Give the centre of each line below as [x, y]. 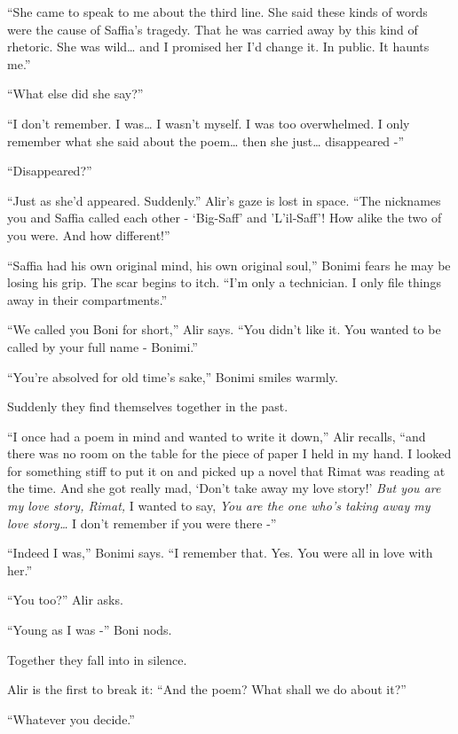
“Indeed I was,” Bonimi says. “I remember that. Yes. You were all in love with [220, 553]
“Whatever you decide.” [71, 718]
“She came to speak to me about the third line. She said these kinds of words [217, 12]
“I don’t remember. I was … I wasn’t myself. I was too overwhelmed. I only [209, 123]
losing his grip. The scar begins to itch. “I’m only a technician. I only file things [224, 282]
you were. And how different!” [89, 234]
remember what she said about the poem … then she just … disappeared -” [206, 141]
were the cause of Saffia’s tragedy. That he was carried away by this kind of [213, 29]
